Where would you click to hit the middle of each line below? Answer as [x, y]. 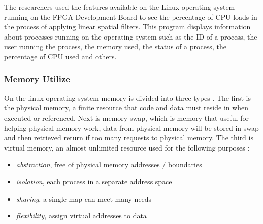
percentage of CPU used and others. [60, 56]
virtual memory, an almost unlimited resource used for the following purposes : [127, 147]
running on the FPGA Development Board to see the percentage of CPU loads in [131, 16]
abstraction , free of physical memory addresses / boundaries [109, 164]
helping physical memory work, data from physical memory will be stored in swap [131, 127]
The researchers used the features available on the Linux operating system [120, 7]
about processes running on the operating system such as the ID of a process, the [131, 36]
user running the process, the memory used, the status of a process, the [115, 46]
